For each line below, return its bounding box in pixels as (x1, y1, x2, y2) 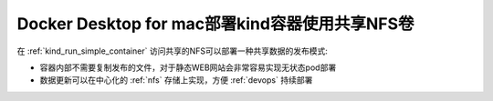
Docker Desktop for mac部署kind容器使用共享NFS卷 (16, 14, 414, 34)
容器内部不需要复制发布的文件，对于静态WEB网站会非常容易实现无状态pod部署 (39, 62, 337, 73)
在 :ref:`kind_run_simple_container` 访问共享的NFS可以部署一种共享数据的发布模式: (16, 45, 328, 56)
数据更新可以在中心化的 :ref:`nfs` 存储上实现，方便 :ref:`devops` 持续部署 (39, 75, 313, 86)
